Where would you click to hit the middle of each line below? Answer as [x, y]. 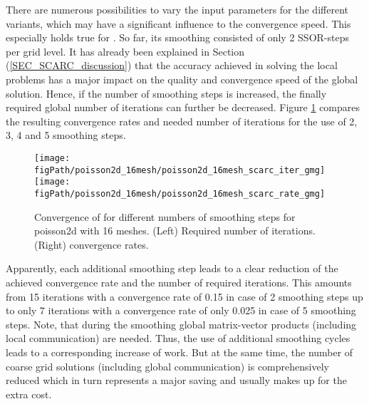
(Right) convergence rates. [92, 244]
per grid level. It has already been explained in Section [125, 51]
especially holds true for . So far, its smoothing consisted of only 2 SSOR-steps [177, 37]
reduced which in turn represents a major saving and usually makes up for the [176, 380]
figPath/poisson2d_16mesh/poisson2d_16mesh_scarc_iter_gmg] [180, 170]
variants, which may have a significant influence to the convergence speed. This [178, 23]
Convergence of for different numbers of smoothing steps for [165, 216]
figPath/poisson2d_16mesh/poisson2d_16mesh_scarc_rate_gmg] [180, 193]
